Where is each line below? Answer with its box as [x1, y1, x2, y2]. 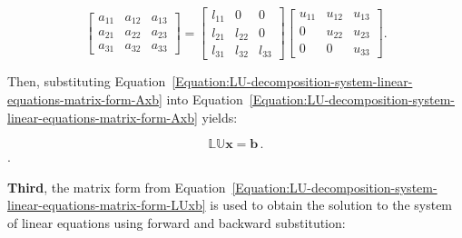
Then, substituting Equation [7, 72, 166, 91]
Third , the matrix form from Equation [7, 177, 226, 196]
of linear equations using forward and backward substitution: [7, 213, 346, 233]
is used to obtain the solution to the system [210, 195, 453, 214]
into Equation [166, 90, 243, 109]
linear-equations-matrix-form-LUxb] [7, 195, 206, 214]
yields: [202, 107, 238, 126]
